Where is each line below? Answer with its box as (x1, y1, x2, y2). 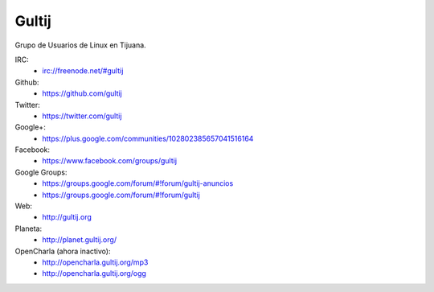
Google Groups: (14, 167, 68, 177)
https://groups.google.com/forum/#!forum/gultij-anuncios (42, 179, 234, 188)
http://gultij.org (42, 212, 92, 222)
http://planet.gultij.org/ (42, 235, 117, 245)
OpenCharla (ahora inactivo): (14, 246, 111, 256)
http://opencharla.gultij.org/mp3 (42, 257, 149, 267)
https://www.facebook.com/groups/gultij (42, 156, 177, 166)
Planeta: (14, 224, 43, 233)
